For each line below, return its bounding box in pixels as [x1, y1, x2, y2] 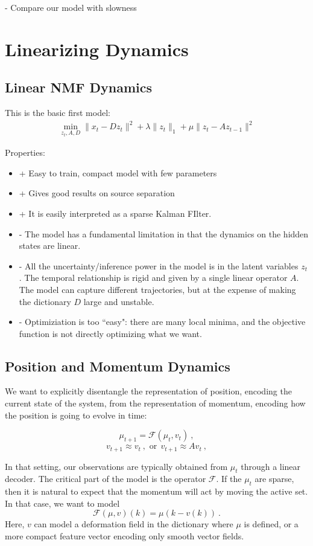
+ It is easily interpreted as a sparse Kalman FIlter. [19, 207, 212, 219]
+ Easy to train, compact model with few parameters [19, 166, 217, 179]
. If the [216, 472, 242, 485]
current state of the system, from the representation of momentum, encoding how [5, 397, 306, 409]
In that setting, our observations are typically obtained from [5, 460, 228, 472]
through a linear [241, 460, 301, 472]
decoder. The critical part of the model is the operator [5, 472, 206, 485]
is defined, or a [244, 518, 299, 530]
